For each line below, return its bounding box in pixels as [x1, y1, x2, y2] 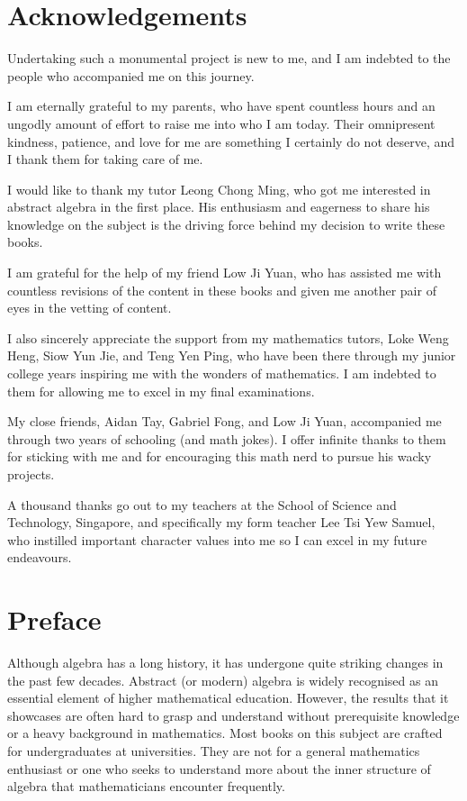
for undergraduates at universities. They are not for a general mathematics [7, 742, 420, 760]
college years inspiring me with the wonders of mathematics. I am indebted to [7, 364, 436, 383]
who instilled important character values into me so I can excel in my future [7, 530, 427, 549]
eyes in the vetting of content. [7, 298, 172, 317]
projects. [7, 465, 55, 483]
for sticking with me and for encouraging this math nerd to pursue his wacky [7, 447, 432, 466]
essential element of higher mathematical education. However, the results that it [7, 688, 449, 707]
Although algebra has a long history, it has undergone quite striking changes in [7, 653, 444, 672]
